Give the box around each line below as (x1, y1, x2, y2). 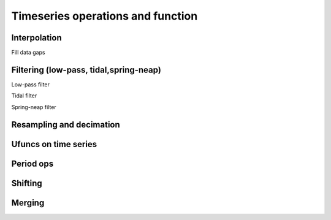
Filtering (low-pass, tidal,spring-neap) (11, 64, 162, 75)
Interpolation (11, 32, 63, 43)
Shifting (11, 178, 42, 188)
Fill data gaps (11, 49, 45, 56)
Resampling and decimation (11, 119, 121, 130)
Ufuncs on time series (11, 138, 97, 150)
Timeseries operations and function (11, 9, 198, 23)
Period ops (11, 158, 54, 169)
